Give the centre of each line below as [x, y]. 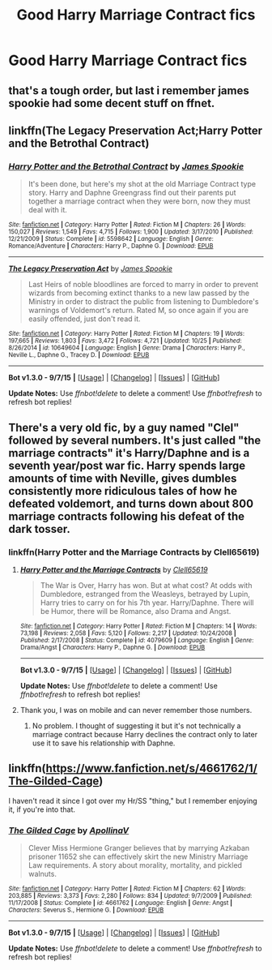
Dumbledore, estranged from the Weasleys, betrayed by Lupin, [145, 594]
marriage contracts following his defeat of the [127, 516]
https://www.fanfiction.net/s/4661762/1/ [151, 768]
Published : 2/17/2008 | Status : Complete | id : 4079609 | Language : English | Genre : [137, 640]
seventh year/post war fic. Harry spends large [127, 465]
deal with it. [47, 210]
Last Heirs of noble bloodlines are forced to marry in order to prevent [143, 285]
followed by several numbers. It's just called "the [135, 440]
